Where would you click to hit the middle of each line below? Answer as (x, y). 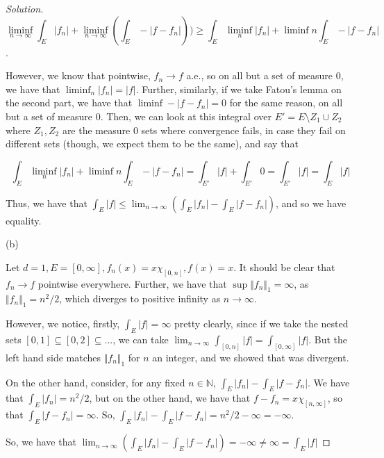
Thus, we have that (47, 203)
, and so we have (311, 203)
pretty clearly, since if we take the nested (261, 324)
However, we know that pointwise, (78, 75)
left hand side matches (53, 357)
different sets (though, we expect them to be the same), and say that (152, 144)
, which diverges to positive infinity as (140, 298)
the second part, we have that (69, 103)
